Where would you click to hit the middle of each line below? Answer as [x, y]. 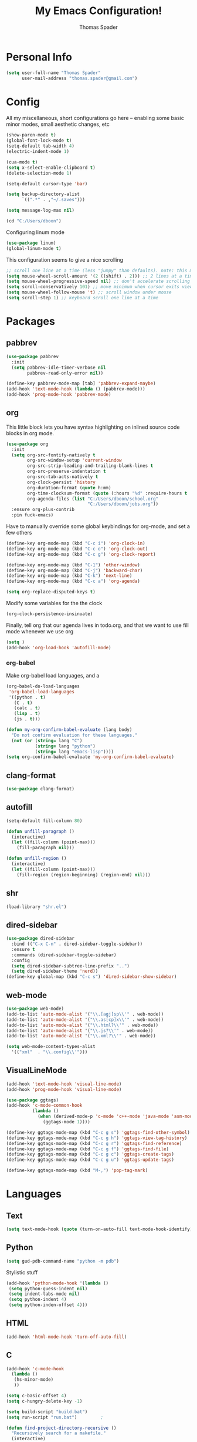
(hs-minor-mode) [34, 1380]
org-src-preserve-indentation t [67, 472]
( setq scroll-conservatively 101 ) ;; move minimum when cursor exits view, [101, 287]
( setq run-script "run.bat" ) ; [55, 1417]
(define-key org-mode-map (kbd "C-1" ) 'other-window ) [73, 565]
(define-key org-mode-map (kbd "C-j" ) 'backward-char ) [74, 570]
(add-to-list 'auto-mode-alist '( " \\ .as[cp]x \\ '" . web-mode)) [85, 1019]
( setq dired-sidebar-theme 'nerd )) [55, 972]
